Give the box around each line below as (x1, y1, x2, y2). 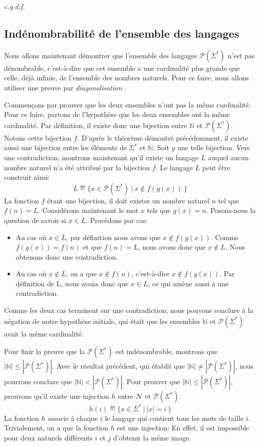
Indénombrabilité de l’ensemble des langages (4, 25, 239, 41)
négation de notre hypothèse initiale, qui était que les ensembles (4, 315, 200, 326)
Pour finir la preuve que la (4, 346, 85, 357)
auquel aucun (208, 152, 249, 162)
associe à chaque (48, 412, 98, 423)
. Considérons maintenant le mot (38, 205, 139, 215)
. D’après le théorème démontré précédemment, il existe (77, 132, 248, 143)
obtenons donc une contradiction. (16, 251, 118, 262)
